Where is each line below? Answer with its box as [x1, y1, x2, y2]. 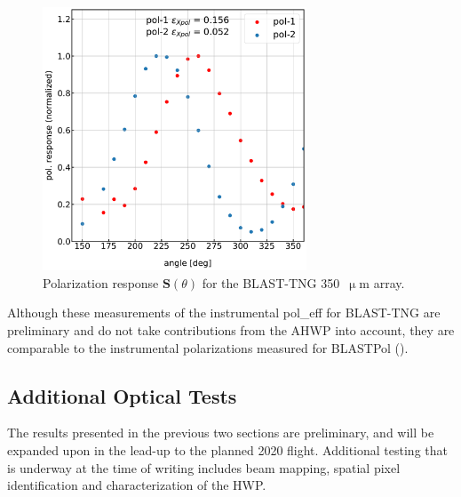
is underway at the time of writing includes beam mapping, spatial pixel [7, 458, 401, 477]
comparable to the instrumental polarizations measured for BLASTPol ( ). [7, 338, 409, 357]
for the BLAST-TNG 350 [202, 273, 340, 292]
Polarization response [43, 273, 159, 292]
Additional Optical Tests [7, 381, 237, 409]
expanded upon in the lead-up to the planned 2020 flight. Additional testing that [7, 440, 448, 459]
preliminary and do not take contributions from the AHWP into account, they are [7, 320, 455, 339]
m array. [359, 273, 405, 292]
